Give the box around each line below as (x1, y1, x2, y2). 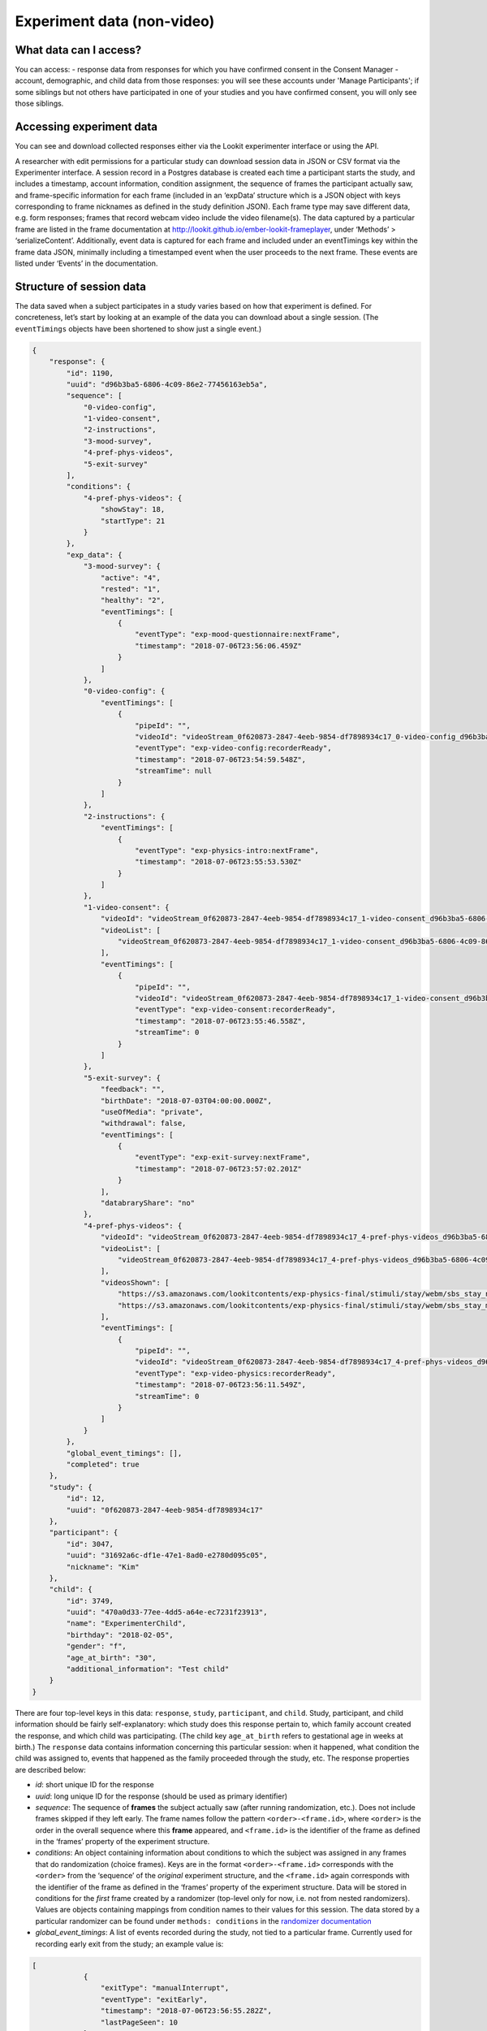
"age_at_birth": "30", (66, 1653, 157, 1662)
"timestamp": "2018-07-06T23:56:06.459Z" (134, 641, 302, 650)
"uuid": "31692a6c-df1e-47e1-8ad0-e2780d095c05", (66, 1551, 268, 1560)
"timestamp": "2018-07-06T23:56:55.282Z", (100, 2007, 272, 2016)
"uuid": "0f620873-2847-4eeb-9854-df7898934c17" (66, 1505, 264, 1514)
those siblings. (15, 98, 64, 109)
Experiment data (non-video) (15, 12, 215, 30)
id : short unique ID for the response (35, 1780, 154, 1790)
